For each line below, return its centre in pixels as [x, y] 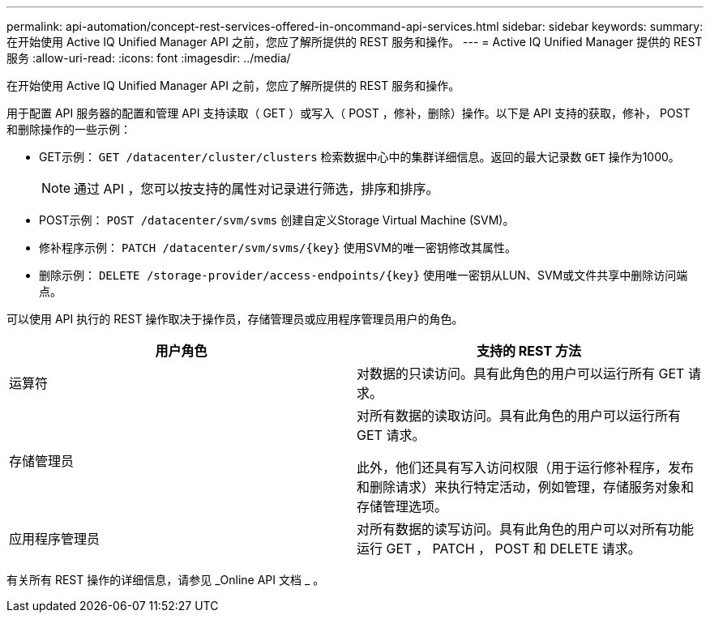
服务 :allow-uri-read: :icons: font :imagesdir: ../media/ [149, 58]
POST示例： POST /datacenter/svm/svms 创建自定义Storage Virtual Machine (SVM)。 [277, 220]
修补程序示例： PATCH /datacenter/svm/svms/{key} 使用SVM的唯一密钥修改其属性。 [278, 248]
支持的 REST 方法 [529, 351]
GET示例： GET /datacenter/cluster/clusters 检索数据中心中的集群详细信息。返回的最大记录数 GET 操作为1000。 [359, 157]
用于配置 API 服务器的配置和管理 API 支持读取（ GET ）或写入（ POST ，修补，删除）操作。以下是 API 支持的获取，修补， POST [349, 113]
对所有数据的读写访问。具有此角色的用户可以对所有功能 [526, 529]
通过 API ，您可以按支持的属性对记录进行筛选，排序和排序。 [257, 189]
